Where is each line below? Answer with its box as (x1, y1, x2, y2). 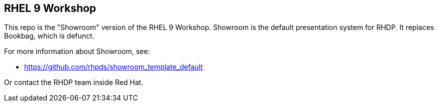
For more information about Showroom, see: (4, 47, 150, 56)
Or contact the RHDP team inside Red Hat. (4, 78, 144, 87)
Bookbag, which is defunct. (4, 31, 94, 40)
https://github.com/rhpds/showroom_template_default (24, 62, 203, 71)
